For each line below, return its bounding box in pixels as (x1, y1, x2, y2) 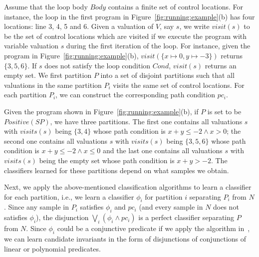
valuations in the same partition (4, 79, 102, 90)
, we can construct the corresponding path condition (55, 89, 216, 100)
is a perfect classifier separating (138, 212, 234, 223)
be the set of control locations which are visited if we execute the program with (4, 30, 247, 41)
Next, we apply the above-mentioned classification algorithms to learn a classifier (4, 182, 252, 192)
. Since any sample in (4, 202, 69, 212)
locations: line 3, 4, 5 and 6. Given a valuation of (4, 21, 154, 31)
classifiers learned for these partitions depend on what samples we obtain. (4, 165, 229, 175)
